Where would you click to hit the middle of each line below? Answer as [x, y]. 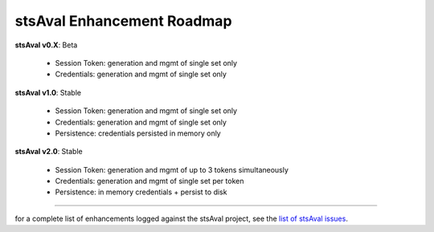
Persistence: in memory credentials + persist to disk [141, 192]
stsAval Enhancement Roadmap [123, 21]
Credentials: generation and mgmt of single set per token [149, 181]
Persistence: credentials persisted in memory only [138, 133]
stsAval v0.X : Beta [46, 45]
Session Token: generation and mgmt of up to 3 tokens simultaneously [172, 169]
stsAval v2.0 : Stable [49, 152]
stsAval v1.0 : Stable [48, 92]
